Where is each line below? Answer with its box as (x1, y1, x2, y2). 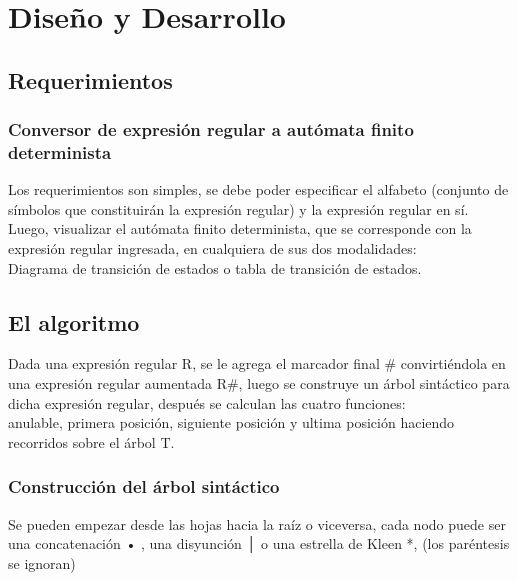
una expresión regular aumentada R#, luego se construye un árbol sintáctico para (8, 373, 510, 394)
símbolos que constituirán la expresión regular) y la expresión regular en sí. (8, 198, 469, 219)
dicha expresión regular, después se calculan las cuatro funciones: (8, 392, 406, 413)
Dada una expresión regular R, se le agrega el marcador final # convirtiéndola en (8, 353, 506, 374)
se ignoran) (8, 552, 76, 573)
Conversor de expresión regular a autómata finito (8, 117, 414, 142)
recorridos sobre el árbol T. (8, 431, 175, 452)
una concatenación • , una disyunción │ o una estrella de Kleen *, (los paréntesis (8, 533, 510, 554)
